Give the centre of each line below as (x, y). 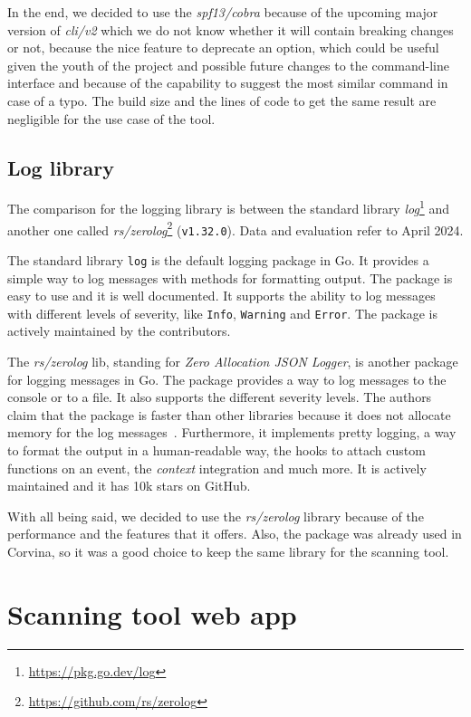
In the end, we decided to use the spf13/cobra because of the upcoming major (223, 12)
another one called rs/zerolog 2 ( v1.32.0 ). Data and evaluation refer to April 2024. (235, 228)
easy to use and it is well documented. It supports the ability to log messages (221, 296)
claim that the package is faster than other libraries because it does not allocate (229, 414)
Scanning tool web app (152, 613)
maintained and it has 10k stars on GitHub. (129, 486)
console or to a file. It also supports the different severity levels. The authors (220, 397)
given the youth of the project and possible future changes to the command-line (228, 65)
